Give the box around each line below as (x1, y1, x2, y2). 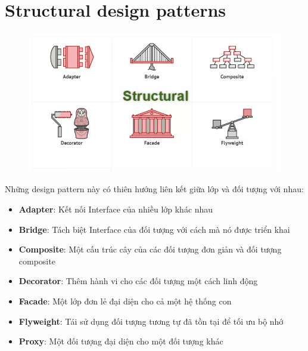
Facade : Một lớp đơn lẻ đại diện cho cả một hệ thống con (18, 294, 232, 307)
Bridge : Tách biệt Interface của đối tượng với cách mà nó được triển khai (18, 223, 290, 235)
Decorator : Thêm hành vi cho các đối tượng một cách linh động (18, 275, 258, 287)
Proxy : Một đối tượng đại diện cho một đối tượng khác (18, 335, 223, 347)
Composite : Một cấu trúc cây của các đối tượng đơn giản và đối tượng (18, 243, 282, 255)
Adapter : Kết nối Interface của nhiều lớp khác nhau (18, 202, 213, 215)
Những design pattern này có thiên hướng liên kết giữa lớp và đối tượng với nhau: (5, 183, 304, 195)
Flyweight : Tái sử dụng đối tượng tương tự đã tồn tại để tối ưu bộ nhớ (18, 315, 284, 327)
